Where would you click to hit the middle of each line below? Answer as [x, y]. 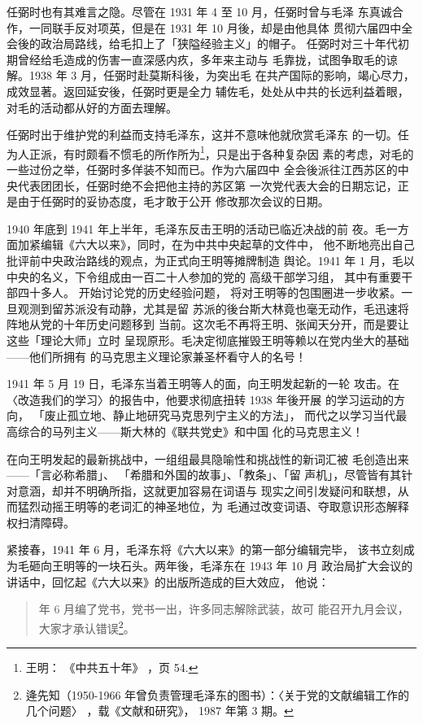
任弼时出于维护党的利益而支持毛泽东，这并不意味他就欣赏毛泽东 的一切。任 [208, 135]
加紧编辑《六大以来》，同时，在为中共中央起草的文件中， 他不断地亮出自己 [216, 244]
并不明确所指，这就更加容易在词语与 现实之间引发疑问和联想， [230, 490]
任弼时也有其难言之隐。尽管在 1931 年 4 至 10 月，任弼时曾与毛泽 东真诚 [199, 11]
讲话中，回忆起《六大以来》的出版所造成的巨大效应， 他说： [168, 581]
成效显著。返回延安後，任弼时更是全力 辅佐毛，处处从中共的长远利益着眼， [208, 91]
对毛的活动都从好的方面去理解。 [92, 107]
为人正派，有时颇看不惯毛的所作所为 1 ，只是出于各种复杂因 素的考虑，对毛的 [210, 152]
